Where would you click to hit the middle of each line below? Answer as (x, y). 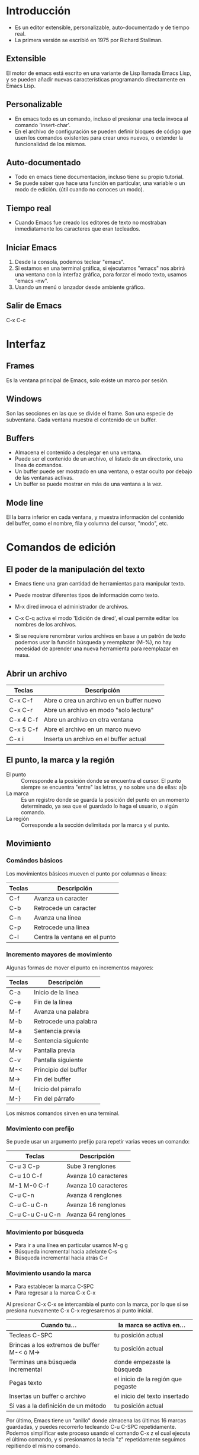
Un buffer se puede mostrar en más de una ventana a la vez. (89, 484)
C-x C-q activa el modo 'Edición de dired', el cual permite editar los (97, 618)
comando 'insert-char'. (43, 125)
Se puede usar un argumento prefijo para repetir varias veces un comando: (98, 1142)
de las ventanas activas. (44, 478)
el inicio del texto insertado (152, 1396)
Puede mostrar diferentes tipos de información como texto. (87, 595)
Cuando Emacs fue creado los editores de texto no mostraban (91, 223)
